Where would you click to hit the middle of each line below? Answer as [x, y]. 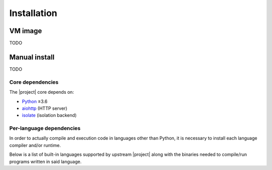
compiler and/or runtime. [35, 145]
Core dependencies [34, 82]
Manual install [32, 57]
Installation [33, 13]
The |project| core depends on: [42, 92]
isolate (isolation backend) [49, 115]
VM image [26, 31]
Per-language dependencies [45, 128]
